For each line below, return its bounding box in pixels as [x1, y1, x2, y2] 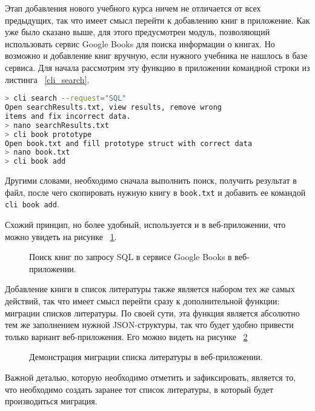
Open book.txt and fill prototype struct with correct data [5, 139, 253, 148]
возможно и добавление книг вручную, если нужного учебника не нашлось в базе [5, 49, 308, 62]
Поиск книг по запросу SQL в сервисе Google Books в [29, 250, 232, 263]
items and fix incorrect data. [5, 112, 131, 121]
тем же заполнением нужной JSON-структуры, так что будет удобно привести [5, 318, 294, 331]
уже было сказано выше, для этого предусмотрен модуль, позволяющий [5, 25, 270, 38]
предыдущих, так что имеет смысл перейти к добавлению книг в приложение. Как [5, 13, 310, 26]
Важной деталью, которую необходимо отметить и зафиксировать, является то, [5, 371, 296, 383]
